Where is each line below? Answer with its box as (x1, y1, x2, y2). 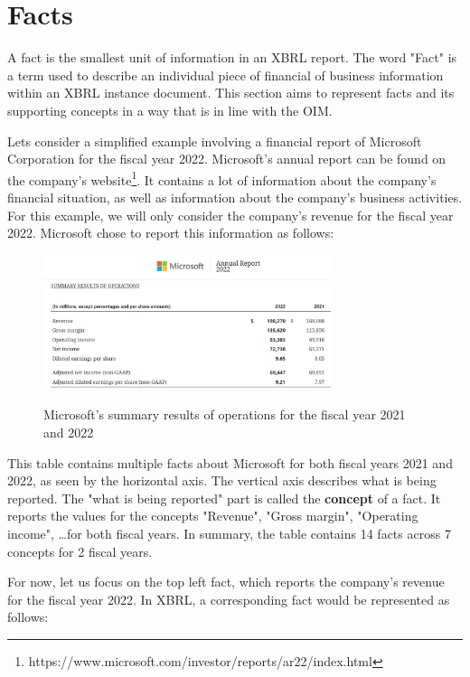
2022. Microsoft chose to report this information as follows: (7, 223, 334, 242)
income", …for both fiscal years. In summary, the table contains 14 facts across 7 (7, 523, 451, 542)
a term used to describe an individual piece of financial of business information (7, 65, 444, 84)
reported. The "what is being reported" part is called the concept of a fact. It (7, 488, 441, 507)
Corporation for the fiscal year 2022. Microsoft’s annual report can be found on (7, 149, 446, 168)
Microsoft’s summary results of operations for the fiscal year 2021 (43, 405, 406, 424)
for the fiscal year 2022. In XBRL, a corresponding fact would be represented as (7, 589, 450, 608)
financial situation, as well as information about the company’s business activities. (7, 187, 463, 206)
